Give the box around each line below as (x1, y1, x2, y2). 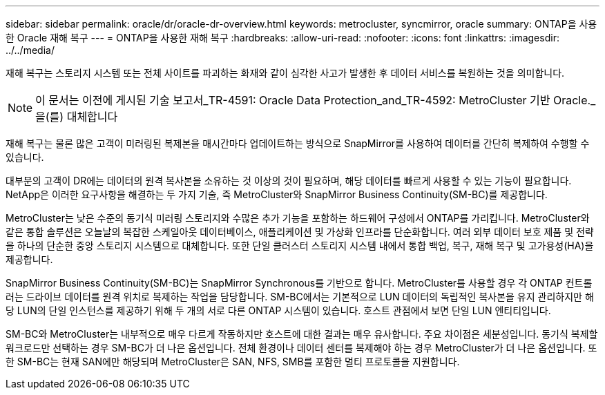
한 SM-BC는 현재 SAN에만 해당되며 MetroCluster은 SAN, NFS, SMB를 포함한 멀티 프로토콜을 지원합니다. (6, 356, 460, 367)
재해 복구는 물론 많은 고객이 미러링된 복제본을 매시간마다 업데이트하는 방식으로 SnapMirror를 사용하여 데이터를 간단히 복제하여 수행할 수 (6, 137, 590, 149)
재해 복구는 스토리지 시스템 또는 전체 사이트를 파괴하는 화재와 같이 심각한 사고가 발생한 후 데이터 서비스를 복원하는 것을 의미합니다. (6, 67, 565, 79)
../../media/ (6, 44, 55, 56)
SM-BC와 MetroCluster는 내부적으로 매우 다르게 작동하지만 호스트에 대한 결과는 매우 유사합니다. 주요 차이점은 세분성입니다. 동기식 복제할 (6, 328, 598, 340)
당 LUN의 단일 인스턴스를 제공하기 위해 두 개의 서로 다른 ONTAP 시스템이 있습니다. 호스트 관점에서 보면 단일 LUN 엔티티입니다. (6, 305, 551, 316)
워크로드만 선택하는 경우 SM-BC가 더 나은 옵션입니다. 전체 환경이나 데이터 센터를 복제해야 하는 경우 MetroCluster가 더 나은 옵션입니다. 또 (6, 342, 597, 354)
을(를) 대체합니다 (35, 110, 118, 124)
